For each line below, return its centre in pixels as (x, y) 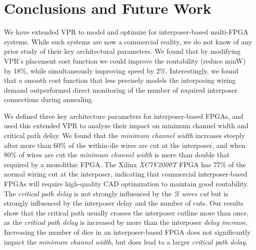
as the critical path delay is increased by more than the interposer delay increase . (126, 222)
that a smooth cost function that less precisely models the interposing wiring (120, 80)
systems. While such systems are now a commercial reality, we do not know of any (128, 41)
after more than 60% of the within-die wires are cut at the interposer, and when (125, 145)
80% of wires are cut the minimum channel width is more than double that (117, 155)
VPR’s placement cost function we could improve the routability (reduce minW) (125, 60)
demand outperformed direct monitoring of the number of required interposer (121, 89)
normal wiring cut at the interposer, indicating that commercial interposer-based (126, 174)
